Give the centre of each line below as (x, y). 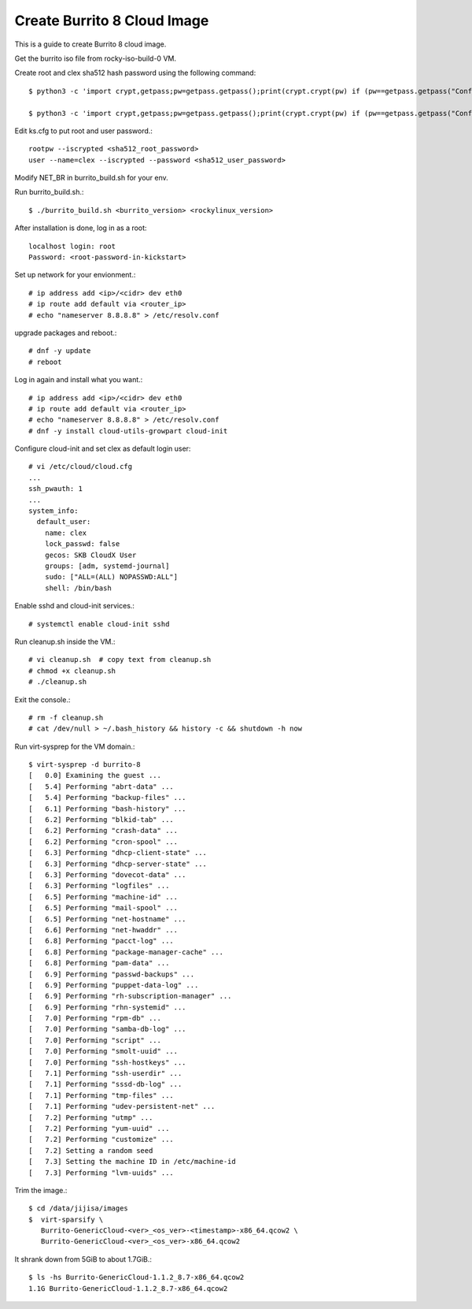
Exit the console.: (42, 699)
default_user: (64, 522)
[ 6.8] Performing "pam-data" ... (99, 963)
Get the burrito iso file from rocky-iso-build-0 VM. (96, 58)
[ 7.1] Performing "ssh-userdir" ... (105, 1073)
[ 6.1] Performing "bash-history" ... (107, 809)
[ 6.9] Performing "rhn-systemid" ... (107, 1007)
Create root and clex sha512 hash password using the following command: (135, 73)
